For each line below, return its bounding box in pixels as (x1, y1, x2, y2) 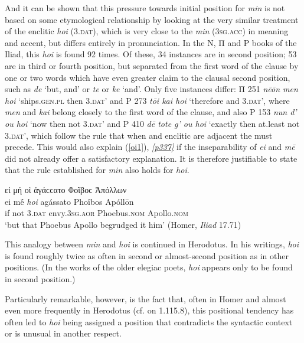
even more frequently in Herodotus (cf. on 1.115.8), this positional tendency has (5, 304, 294, 316)
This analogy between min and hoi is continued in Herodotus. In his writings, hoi (5, 238, 299, 250)
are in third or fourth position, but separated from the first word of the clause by (5, 59, 299, 71)
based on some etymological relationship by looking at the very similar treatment (5, 13, 299, 25)
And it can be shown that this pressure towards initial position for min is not (5, 2, 285, 14)
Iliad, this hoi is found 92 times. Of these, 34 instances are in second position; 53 (5, 48, 297, 60)
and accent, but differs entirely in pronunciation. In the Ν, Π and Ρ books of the (5, 36, 297, 48)
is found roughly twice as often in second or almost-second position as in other (5, 249, 289, 262)
